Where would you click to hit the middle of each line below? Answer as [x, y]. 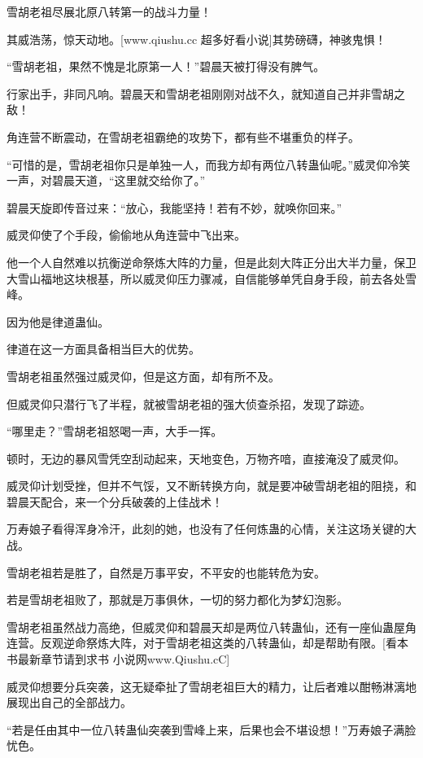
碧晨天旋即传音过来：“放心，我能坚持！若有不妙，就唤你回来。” [174, 207]
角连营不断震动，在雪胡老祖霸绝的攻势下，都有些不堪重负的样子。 [183, 136]
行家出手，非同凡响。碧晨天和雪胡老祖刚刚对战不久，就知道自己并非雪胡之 [206, 93]
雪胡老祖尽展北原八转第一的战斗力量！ [109, 11]
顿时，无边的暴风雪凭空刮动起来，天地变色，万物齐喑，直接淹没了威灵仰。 [206, 458]
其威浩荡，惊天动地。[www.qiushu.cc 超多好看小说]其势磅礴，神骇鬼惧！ [196, 39]
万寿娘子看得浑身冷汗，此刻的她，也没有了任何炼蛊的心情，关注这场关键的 [206, 529]
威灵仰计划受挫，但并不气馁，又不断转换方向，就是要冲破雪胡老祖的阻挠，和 [211, 486]
